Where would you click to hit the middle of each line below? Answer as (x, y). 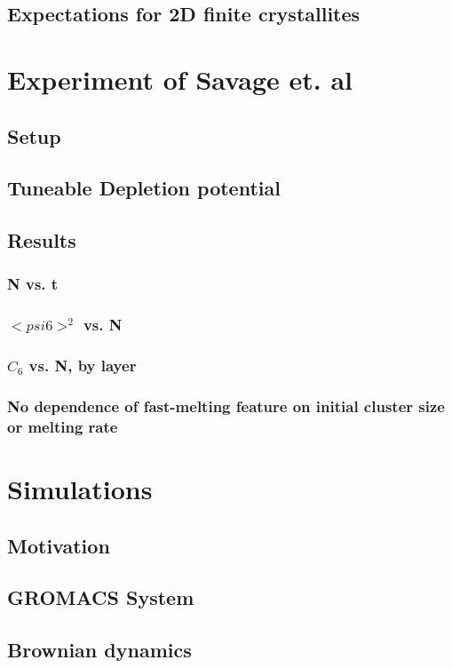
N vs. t (33, 284)
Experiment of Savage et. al (180, 79)
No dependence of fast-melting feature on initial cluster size (226, 406)
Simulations (80, 488)
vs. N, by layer (83, 366)
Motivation (59, 545)
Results (42, 240)
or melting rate (63, 426)
